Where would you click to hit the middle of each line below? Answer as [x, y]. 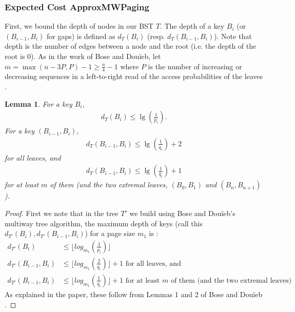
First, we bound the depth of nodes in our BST [79, 26]
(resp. [156, 36]
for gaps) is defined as [81, 36]
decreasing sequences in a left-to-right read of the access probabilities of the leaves [134, 76]
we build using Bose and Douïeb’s [182, 213]
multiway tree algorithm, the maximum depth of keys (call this [104, 223]
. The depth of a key [192, 26]
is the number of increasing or [195, 66]
